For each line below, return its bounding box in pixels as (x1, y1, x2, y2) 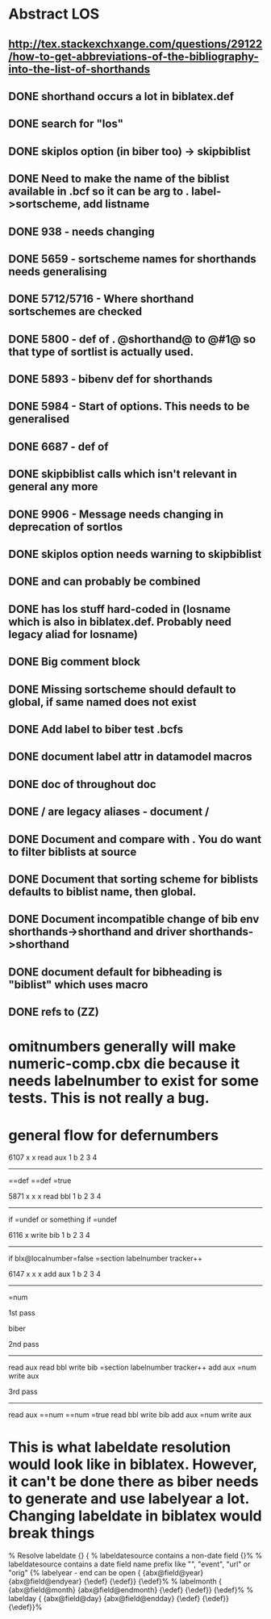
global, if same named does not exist (8, 695, 197, 709)
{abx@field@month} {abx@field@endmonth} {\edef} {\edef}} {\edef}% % (8, 1585, 254, 1595)
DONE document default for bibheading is (8, 965, 223, 979)
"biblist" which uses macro (8, 978, 148, 992)
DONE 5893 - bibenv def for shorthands (8, 372, 213, 386)
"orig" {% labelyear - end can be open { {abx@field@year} (8, 1568, 204, 1578)
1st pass (8, 1308, 35, 1318)
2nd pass (8, 1340, 40, 1349)
